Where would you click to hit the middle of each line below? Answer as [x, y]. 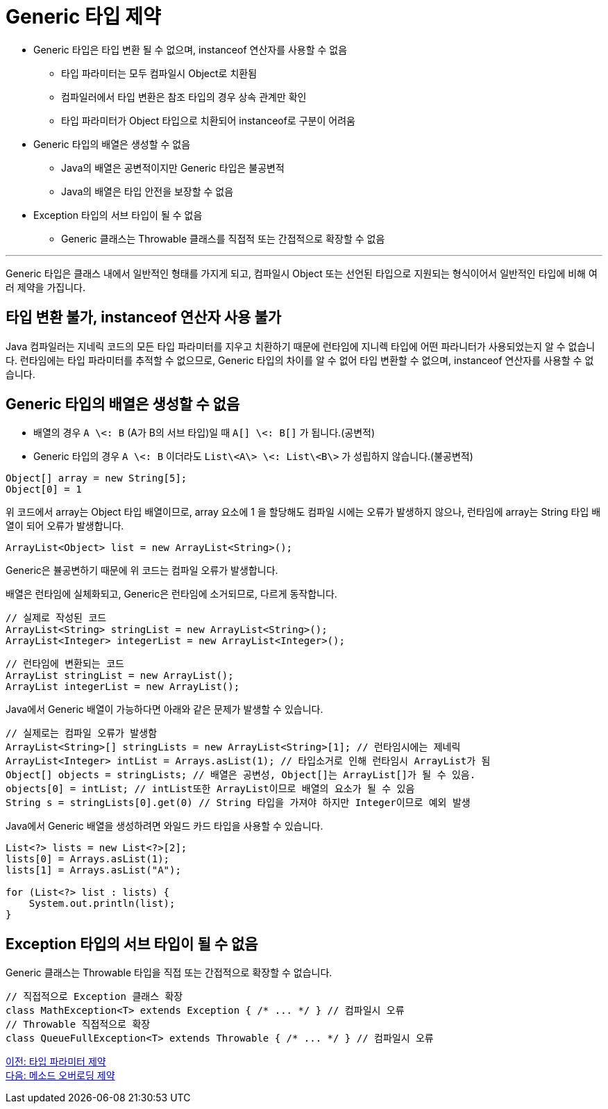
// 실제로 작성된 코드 [56, 618]
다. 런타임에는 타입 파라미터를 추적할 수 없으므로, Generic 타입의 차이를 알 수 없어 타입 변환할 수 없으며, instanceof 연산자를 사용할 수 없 [300, 360]
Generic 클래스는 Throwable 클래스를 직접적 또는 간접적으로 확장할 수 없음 [223, 238]
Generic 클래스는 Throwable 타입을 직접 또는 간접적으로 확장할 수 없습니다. [169, 973]
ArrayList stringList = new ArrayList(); [120, 676]
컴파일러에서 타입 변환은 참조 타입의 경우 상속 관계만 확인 [184, 97]
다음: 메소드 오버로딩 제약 [60, 1076]
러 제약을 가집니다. [45, 287]
